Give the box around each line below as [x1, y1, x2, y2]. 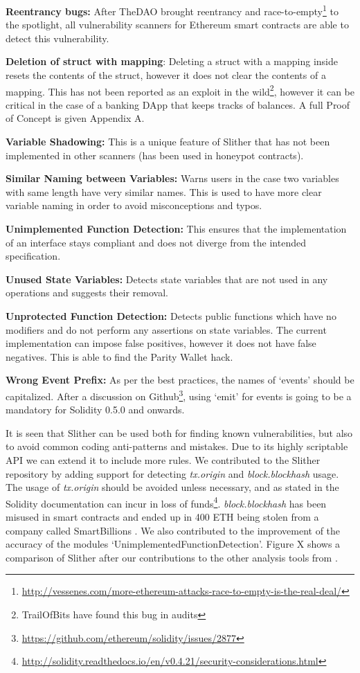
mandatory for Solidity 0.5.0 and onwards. [6, 402, 185, 417]
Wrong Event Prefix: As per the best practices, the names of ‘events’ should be [6, 373, 354, 387]
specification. [6, 249, 61, 263]
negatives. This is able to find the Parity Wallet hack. [6, 349, 233, 364]
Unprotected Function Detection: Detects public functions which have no [6, 309, 336, 323]
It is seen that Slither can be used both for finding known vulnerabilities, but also [6, 425, 353, 440]
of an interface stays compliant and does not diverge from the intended [6, 235, 306, 249]
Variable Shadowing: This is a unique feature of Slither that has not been [6, 134, 330, 149]
